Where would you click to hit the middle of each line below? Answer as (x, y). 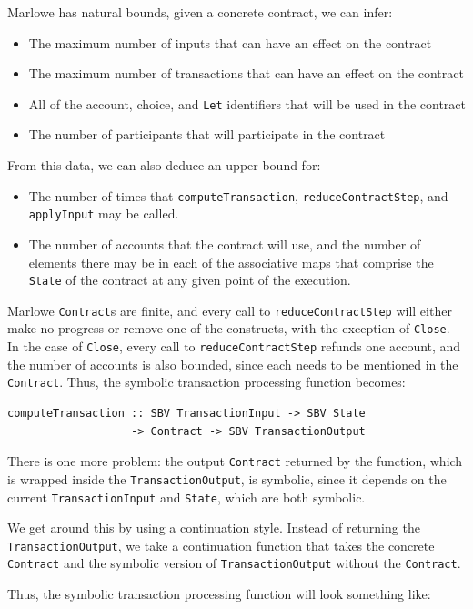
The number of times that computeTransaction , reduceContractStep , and (238, 195)
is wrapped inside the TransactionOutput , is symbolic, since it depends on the (227, 478)
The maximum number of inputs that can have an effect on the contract (230, 42)
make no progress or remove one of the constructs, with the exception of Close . (229, 328)
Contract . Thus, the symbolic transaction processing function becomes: (206, 382)
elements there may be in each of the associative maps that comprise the (231, 262)
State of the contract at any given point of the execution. (190, 280)
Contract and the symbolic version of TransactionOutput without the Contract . (234, 563)
